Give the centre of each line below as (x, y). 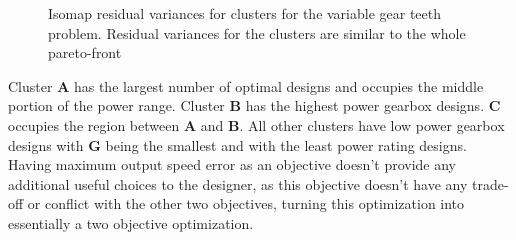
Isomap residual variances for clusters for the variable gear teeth (245, 13)
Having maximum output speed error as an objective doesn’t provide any (232, 164)
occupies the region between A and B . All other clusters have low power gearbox (256, 124)
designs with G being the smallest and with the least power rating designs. (237, 144)
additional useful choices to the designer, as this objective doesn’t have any (238, 183)
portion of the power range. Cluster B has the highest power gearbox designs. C (254, 105)
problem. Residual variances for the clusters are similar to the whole (257, 32)
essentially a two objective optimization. (131, 222)
